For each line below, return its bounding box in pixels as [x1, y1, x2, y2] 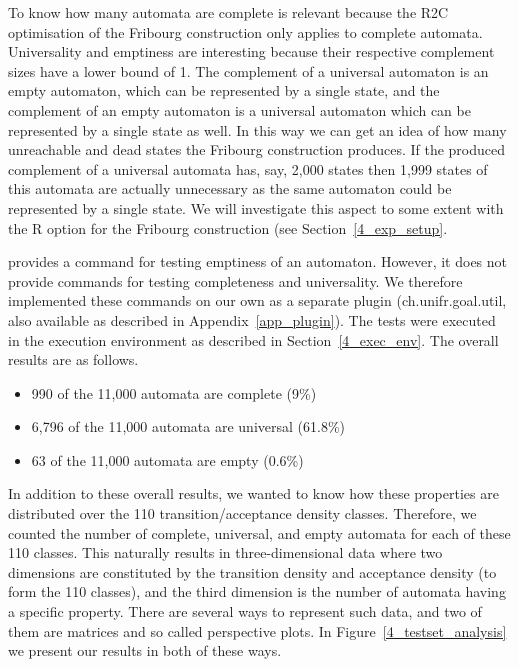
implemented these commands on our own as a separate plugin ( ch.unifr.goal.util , [8, 290, 507, 311]
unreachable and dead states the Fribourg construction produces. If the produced [8, 139, 506, 160]
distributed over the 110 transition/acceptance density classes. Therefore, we [8, 503, 477, 524]
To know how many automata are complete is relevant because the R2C [8, 2, 449, 22]
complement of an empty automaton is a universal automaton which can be [8, 99, 471, 120]
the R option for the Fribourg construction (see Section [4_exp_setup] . [8, 217, 448, 238]
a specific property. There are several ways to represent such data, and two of [8, 601, 482, 622]
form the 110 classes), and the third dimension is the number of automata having [8, 581, 506, 602]
